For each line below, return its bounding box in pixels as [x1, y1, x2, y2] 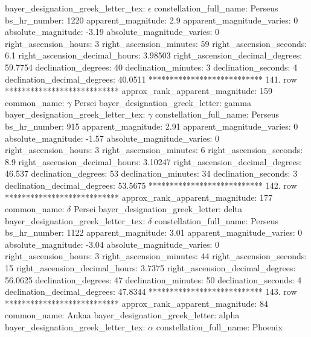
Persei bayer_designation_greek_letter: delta [73, 203, 242, 215]
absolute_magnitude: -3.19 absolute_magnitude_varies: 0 [5, 25, 219, 38]
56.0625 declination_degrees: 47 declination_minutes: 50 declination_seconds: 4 [5, 273, 302, 286]
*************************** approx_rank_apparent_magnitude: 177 [5, 191, 273, 203]
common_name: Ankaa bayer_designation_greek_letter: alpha [5, 309, 240, 321]
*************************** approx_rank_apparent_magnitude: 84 [5, 297, 269, 309]
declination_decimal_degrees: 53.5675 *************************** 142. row [5, 178, 297, 191]
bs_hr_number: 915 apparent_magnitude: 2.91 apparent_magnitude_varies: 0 [5, 119, 298, 132]
